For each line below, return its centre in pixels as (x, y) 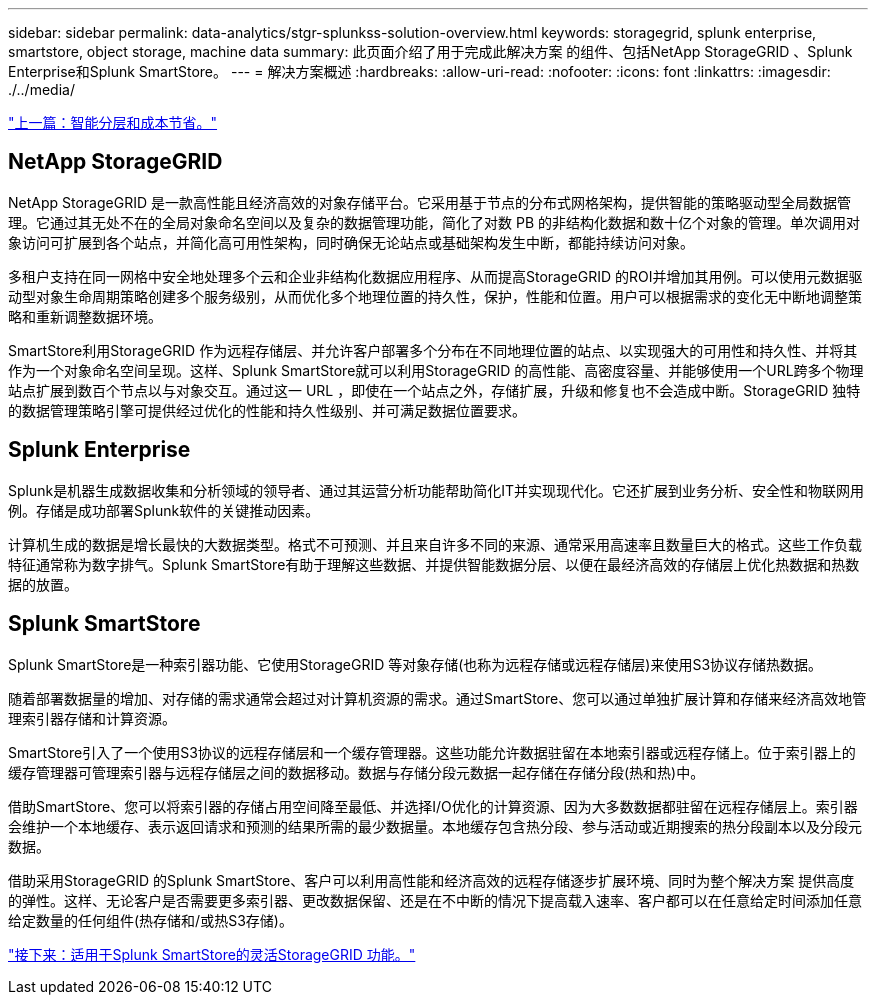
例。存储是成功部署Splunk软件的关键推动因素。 (164, 510)
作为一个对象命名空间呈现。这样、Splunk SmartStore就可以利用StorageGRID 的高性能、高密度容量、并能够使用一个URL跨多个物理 (436, 370)
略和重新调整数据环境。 (85, 316)
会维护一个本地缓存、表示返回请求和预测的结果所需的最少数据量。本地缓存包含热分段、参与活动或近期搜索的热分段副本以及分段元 (435, 826)
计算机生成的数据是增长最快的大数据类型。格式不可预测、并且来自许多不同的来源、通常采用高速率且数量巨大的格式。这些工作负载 (435, 544)
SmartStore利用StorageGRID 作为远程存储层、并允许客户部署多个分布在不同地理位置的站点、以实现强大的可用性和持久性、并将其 (433, 350)
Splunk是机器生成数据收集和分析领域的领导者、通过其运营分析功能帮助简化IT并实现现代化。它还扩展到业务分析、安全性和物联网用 (436, 490)
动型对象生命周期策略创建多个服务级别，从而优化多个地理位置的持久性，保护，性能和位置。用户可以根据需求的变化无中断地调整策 (435, 296)
